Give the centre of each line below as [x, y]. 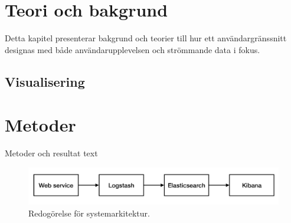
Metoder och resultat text [51, 153]
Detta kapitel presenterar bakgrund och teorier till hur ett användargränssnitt [146, 38]
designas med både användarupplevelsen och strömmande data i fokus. [133, 49]
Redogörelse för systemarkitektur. [89, 213]
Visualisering [45, 81]
